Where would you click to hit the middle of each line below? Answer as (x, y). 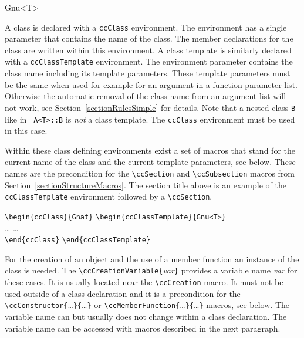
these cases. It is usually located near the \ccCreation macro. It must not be (144, 282)
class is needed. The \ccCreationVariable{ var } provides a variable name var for (151, 270)
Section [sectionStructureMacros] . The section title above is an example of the (146, 185)
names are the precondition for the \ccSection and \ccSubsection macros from (150, 173)
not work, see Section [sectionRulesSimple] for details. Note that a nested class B (150, 107)
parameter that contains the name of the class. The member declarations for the (149, 38)
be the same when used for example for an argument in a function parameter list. (151, 84)
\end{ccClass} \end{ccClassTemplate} (78, 240)
